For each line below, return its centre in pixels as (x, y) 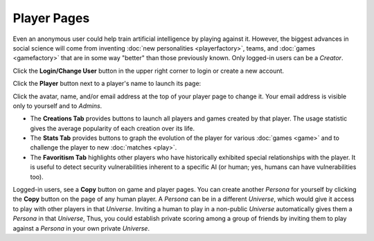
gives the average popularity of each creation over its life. (113, 128)
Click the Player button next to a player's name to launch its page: (107, 84)
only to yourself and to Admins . (57, 106)
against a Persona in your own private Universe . (81, 228)
